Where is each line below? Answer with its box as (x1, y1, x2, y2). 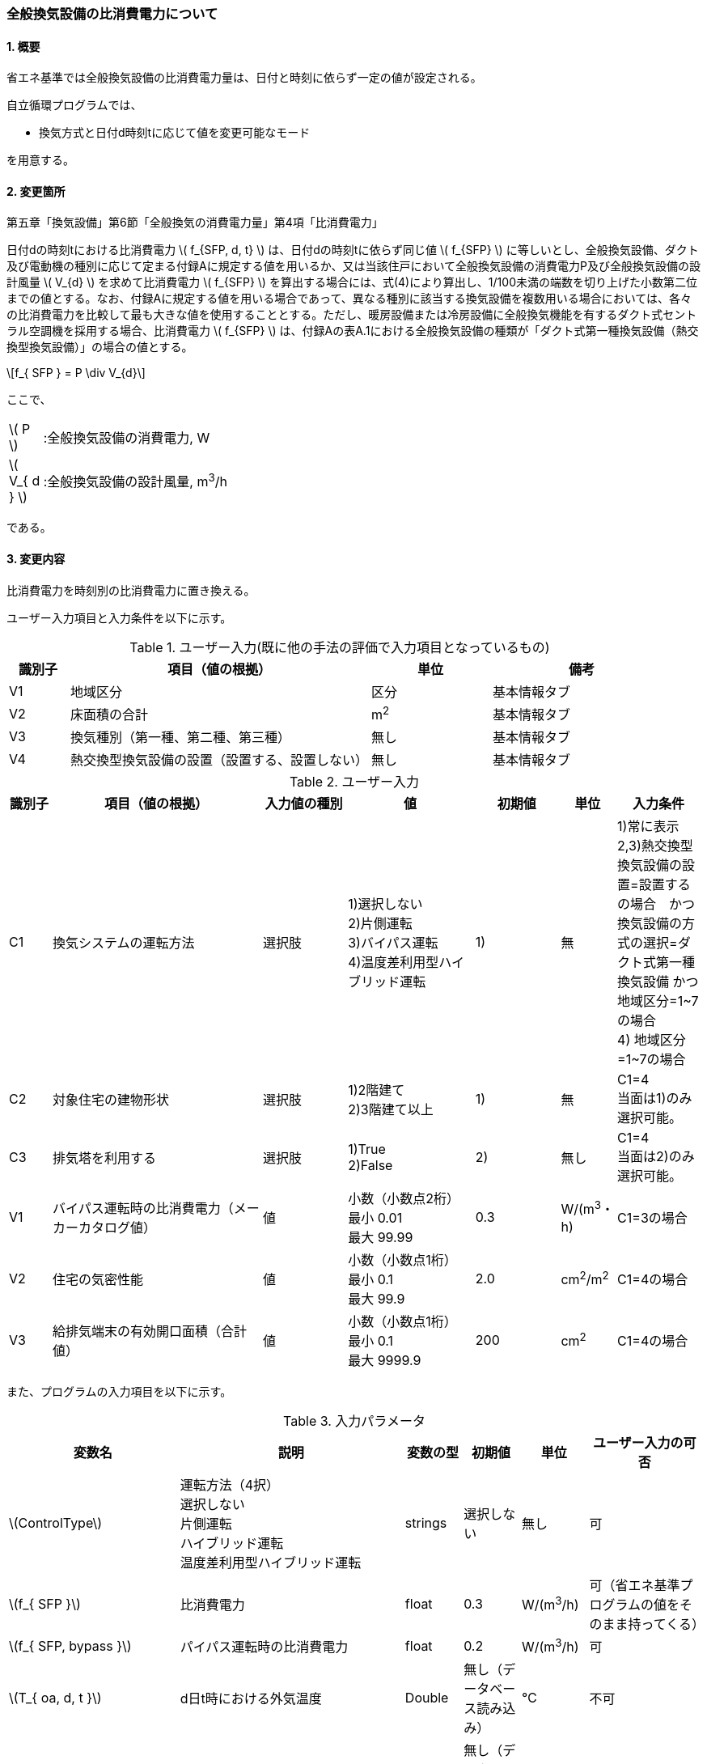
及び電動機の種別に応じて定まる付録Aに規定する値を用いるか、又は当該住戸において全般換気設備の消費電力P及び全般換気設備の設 (6, 259, 701, 274)
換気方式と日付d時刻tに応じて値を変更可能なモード (39, 125, 311, 140)
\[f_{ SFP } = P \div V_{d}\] (6, 366, 146, 380)
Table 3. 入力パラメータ (283, 1412, 425, 1429)
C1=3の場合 (617, 1209, 688, 1226)
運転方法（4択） (180, 1476, 279, 1493)
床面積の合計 (70, 706, 149, 723)
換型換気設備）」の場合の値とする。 (6, 340, 193, 354)
